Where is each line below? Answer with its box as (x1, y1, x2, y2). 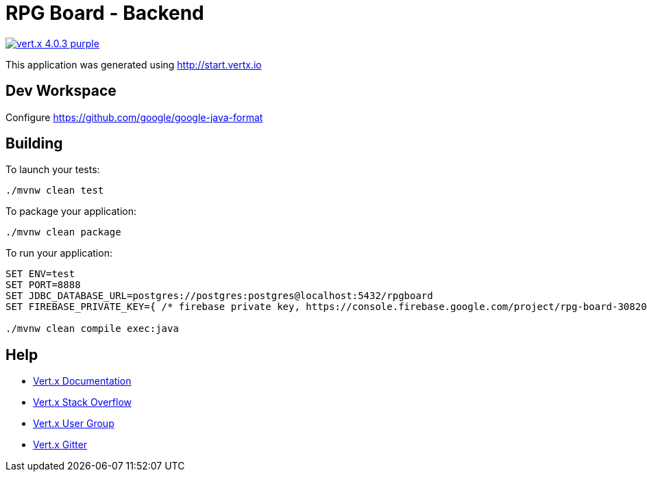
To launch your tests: (5, 164, 100, 176)
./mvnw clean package (5, 227, 121, 238)
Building (5, 135, 63, 153)
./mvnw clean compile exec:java (5, 323, 179, 335)
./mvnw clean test (5, 185, 104, 196)
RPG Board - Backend (5, 1, 204, 25)
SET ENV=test (5, 268, 75, 280)
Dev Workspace (5, 82, 117, 100)
